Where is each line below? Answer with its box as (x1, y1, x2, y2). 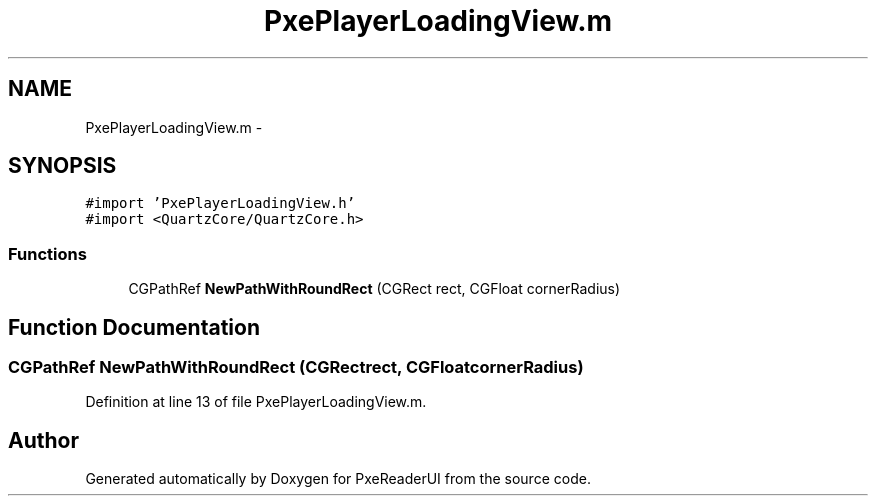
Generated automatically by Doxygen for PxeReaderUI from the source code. (85, 470, 591, 488)
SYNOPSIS (8, 153, 117, 179)
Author (8, 427, 79, 453)
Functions (8, 243, 87, 264)
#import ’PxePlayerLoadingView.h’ (85, 195, 356, 212)
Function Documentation (8, 314, 260, 340)
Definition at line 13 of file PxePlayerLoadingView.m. (85, 393, 427, 411)
